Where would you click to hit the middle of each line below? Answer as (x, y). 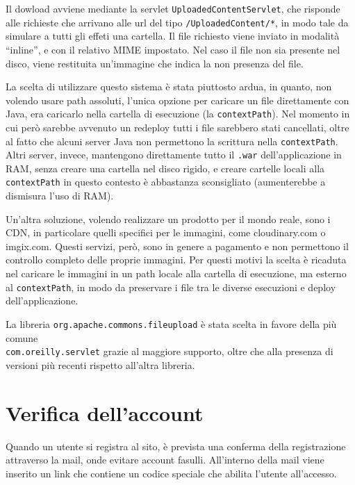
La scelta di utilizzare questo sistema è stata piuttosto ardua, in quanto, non (169, 87)
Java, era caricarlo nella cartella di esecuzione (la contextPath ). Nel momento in (178, 114)
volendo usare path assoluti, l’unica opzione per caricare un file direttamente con (177, 100)
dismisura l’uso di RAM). (60, 196)
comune (22, 337)
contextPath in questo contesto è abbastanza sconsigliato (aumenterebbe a (166, 182)
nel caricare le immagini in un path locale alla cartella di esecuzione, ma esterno (176, 273)
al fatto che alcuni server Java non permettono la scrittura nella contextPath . (172, 141)
